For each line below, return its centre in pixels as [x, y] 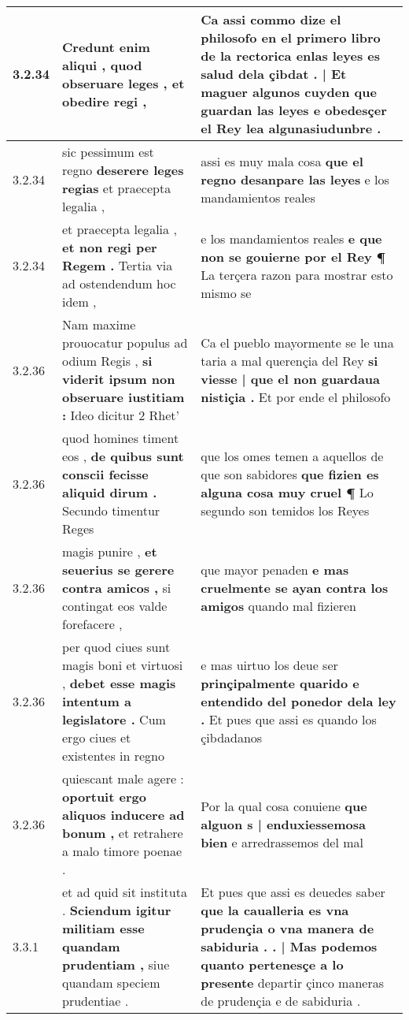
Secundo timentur [111, 510]
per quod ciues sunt [116, 647]
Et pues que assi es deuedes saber [293, 892]
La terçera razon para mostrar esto [297, 274]
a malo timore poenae [122, 851]
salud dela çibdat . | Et [274, 74]
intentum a [97, 701]
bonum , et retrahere [123, 833]
